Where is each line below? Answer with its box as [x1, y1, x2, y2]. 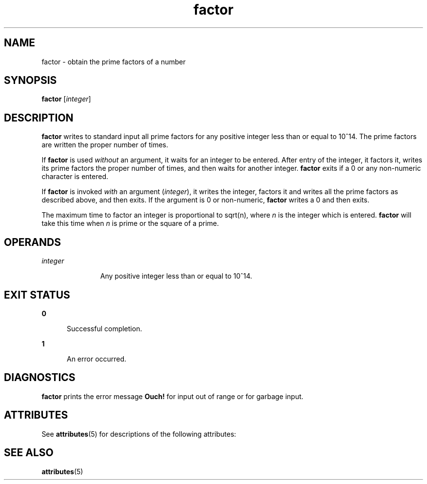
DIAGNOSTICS [4, 371, 76, 384]
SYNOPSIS [4, 74, 57, 87]
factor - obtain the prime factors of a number [41, 57, 186, 66]
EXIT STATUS [4, 288, 70, 301]
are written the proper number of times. [41, 141, 169, 149]
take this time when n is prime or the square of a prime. [41, 219, 219, 228]
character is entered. [41, 172, 109, 181]
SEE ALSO [4, 446, 54, 459]
